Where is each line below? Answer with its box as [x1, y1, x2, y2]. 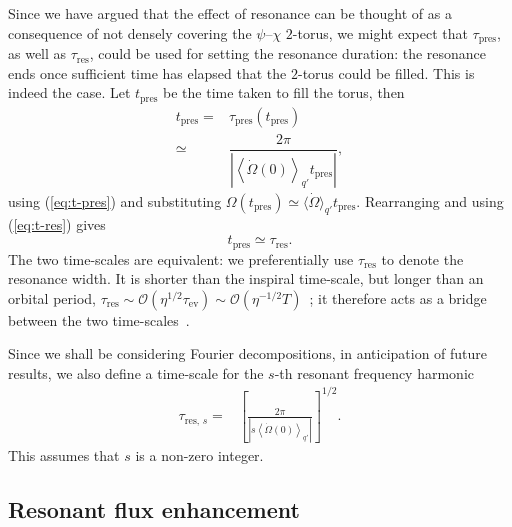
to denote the [381, 248, 464, 269]
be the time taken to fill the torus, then [163, 82, 405, 103]
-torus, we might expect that [292, 22, 468, 43]
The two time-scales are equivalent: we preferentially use [8, 248, 354, 269]
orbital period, [8, 287, 97, 308]
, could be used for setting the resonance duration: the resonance [89, 43, 487, 64]
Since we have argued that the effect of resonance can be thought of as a [8, 3, 452, 23]
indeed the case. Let [8, 82, 131, 103]
